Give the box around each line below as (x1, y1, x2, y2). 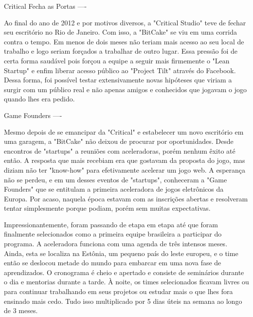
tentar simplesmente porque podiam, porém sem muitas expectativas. (4, 203, 211, 213)
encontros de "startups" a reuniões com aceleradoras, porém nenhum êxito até (4, 145, 235, 156)
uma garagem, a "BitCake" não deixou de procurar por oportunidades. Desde (4, 136, 234, 146)
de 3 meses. (4, 305, 38, 316)
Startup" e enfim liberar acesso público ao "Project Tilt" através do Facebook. (4, 65, 236, 75)
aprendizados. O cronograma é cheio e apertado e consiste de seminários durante (4, 267, 244, 277)
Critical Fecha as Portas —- (4, 1, 87, 11)
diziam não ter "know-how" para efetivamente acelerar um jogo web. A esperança (4, 164, 246, 175)
